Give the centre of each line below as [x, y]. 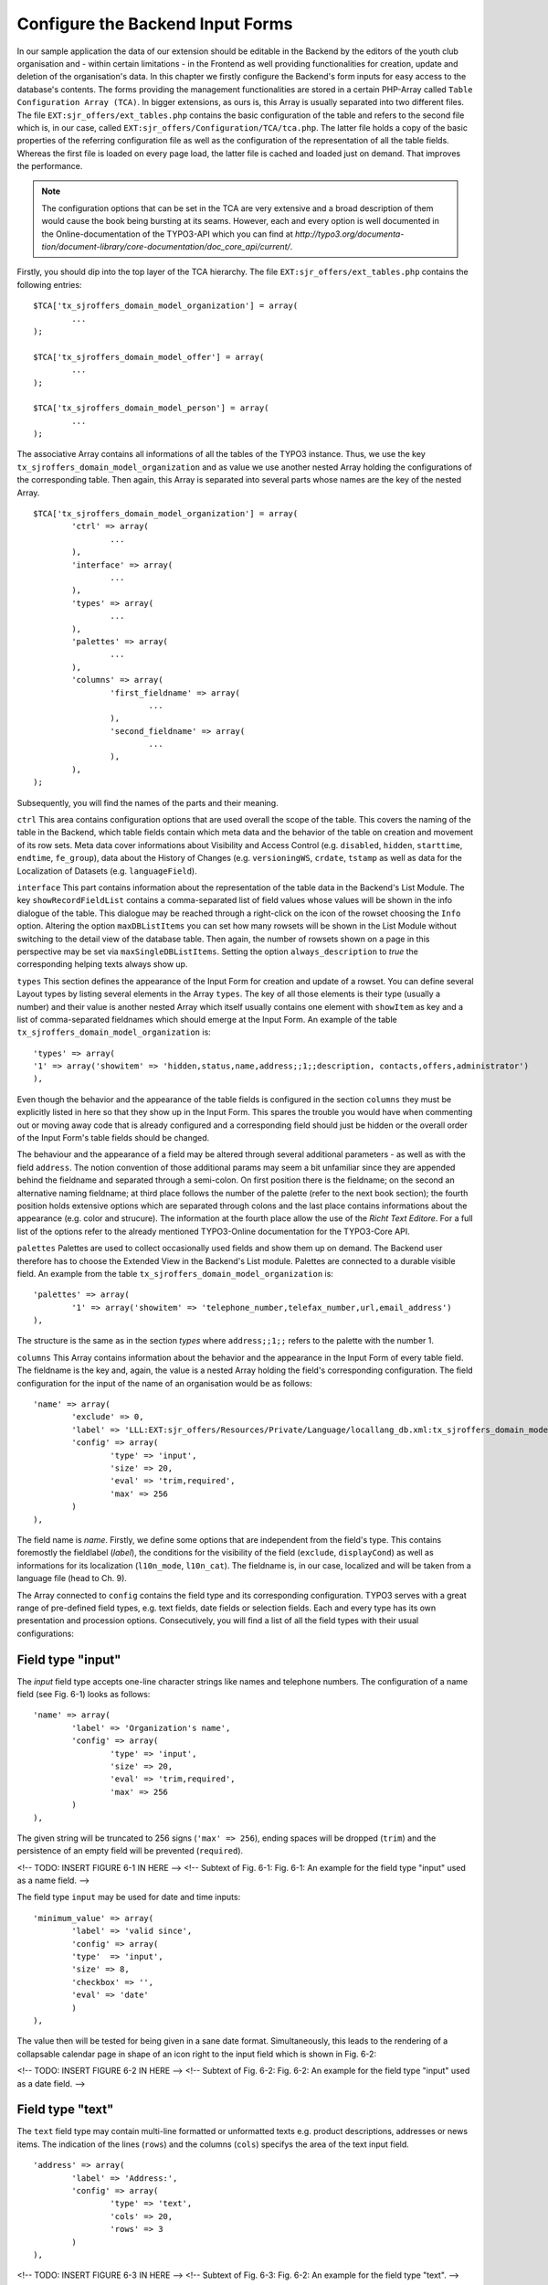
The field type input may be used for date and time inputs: [129, 1897]
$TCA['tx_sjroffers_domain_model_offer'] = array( [149, 357]
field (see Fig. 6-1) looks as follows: [84, 1694]
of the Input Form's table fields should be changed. [113, 1138]
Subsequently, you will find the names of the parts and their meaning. [148, 802]
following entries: [49, 284]
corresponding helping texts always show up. [102, 964]
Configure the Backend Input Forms [155, 24]
